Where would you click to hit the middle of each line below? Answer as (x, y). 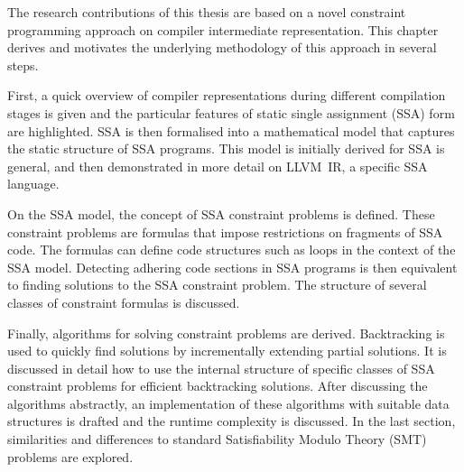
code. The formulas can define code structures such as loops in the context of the (232, 250)
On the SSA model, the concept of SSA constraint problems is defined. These (221, 213)
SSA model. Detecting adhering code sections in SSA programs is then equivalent (232, 267)
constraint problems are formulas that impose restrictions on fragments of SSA (225, 231)
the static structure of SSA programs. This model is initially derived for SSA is (226, 148)
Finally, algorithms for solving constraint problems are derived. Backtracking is (226, 333)
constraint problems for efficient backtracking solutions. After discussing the (218, 386)
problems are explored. (70, 456)
